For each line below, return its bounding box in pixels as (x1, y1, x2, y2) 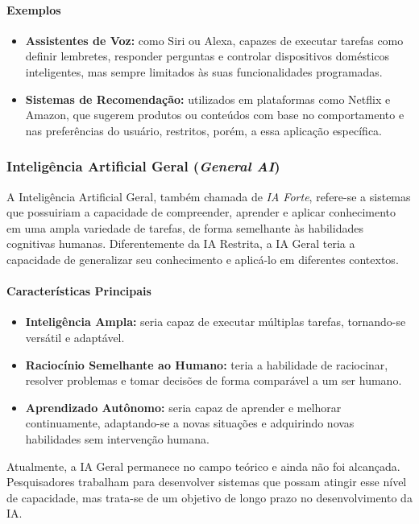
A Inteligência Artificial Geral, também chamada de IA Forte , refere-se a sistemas (6, 188, 411, 204)
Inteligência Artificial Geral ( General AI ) (6, 156, 280, 176)
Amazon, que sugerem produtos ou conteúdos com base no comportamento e (25, 106, 404, 123)
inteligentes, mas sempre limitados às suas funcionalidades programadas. (25, 63, 383, 80)
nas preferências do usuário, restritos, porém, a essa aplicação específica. (25, 122, 382, 138)
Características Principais (6, 283, 151, 299)
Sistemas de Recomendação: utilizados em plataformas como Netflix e (25, 90, 391, 107)
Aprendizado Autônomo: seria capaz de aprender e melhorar (25, 398, 342, 415)
